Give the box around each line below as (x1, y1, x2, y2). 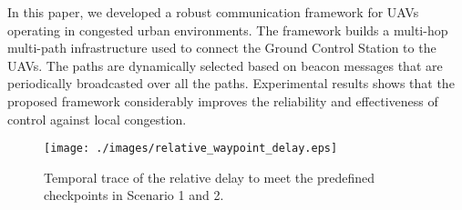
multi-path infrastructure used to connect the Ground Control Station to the (7, 38, 436, 57)
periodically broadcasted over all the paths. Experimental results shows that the (7, 74, 455, 93)
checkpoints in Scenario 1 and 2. (44, 185, 224, 205)
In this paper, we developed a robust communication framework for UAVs (7, 3, 419, 21)
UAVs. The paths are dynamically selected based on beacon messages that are (7, 55, 443, 75)
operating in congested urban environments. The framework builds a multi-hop (7, 20, 448, 39)
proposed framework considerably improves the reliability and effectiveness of (7, 91, 438, 110)
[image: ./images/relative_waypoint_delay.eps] (44, 142, 338, 155)
